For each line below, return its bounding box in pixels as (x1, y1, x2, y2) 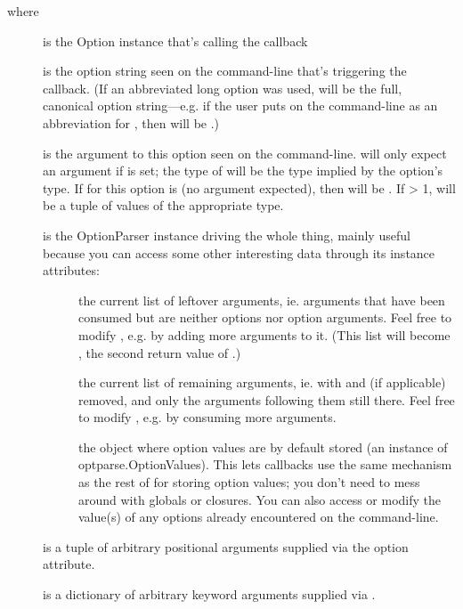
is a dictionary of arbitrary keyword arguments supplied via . (43, 585, 376, 604)
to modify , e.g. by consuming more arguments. (78, 408, 337, 426)
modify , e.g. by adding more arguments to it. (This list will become (78, 325, 451, 344)
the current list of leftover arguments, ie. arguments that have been (78, 290, 445, 309)
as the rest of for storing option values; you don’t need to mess (78, 473, 420, 491)
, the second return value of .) (78, 343, 241, 361)
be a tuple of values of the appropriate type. (43, 196, 284, 215)
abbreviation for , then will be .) (43, 113, 220, 132)
